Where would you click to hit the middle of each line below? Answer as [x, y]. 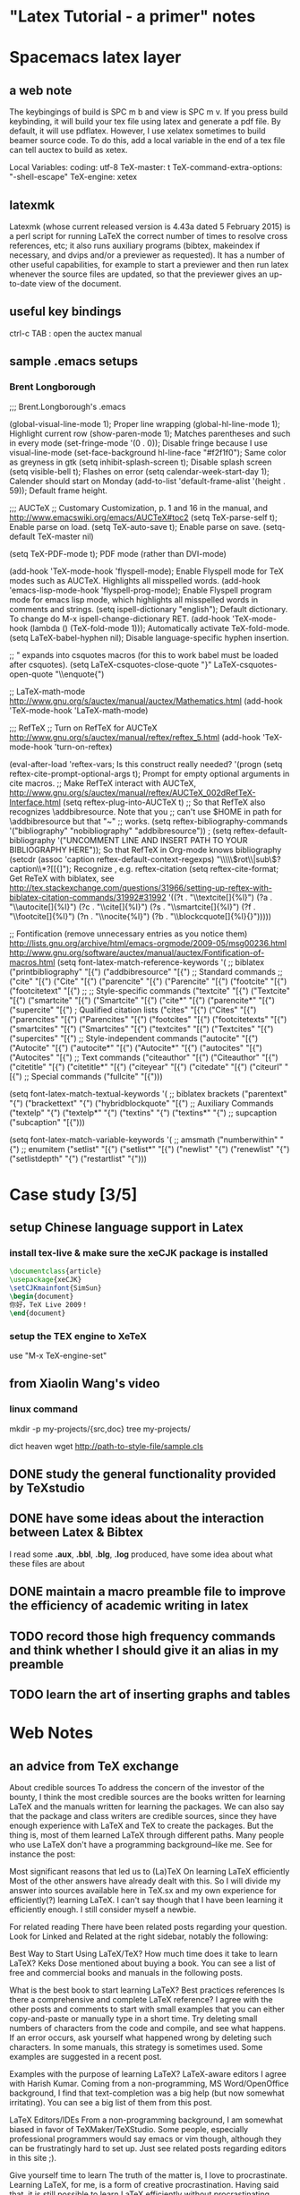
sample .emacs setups [74, 361]
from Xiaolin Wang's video [85, 1384]
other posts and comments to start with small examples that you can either [147, 2009]
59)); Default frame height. [58, 491]
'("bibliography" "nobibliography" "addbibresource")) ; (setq [120, 831]
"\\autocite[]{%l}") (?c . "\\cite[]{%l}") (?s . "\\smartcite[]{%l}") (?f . [133, 907]
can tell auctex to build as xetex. [69, 150]
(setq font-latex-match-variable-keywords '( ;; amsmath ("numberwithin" [144, 1140]
